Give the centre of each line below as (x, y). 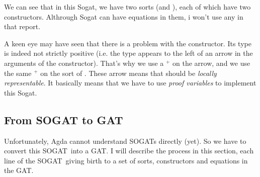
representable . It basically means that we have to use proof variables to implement (130, 83)
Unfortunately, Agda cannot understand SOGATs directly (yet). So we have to (125, 141)
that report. (22, 26)
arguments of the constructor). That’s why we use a (84, 63)
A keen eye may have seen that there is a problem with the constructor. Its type (128, 43)
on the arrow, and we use (211, 63)
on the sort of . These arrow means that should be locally (128, 73)
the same (18, 73)
